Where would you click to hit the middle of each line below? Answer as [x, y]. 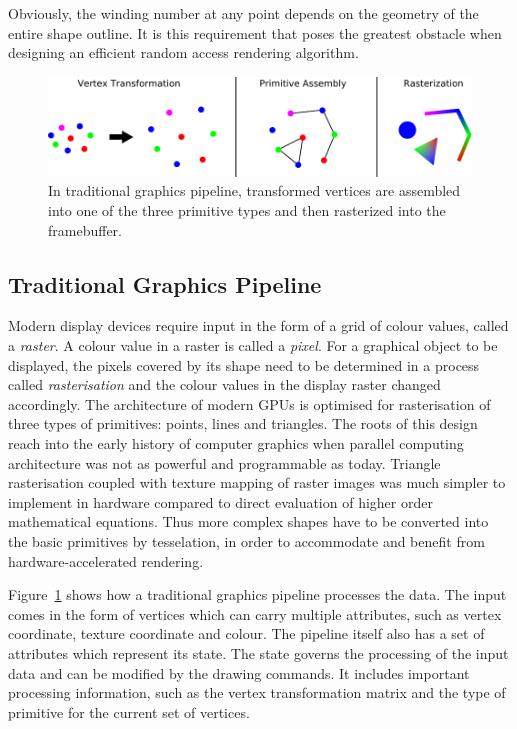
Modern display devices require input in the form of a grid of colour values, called [258, 325]
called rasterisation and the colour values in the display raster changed [224, 384]
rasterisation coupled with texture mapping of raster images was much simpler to [257, 482]
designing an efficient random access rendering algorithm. [183, 52]
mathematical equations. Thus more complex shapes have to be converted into [248, 521]
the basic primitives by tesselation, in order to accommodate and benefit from [246, 540]
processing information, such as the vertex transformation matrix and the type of [257, 692]
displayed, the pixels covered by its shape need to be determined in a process [244, 364]
